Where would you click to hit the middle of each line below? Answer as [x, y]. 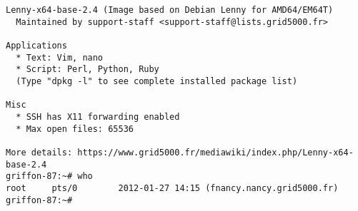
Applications [36, 45]
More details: [39, 152]
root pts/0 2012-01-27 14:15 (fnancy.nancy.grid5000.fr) [172, 188]
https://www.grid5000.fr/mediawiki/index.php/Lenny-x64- [215, 152]
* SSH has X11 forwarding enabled [98, 117]
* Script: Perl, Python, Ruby [88, 70]
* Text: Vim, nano [60, 57]
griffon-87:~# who [49, 176]
